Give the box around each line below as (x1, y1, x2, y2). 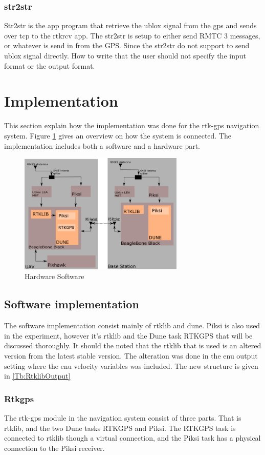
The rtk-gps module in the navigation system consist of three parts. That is (4, 412, 241, 423)
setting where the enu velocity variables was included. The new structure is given (4, 360, 258, 371)
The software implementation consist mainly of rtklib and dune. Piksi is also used (4, 320, 260, 331)
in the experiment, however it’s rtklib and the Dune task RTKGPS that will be (4, 330, 253, 341)
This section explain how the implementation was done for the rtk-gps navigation (4, 120, 259, 131)
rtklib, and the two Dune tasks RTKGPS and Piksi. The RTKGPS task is (4, 422, 236, 433)
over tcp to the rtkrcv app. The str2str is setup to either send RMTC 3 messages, (4, 30, 260, 41)
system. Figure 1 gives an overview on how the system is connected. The (4, 130, 231, 141)
